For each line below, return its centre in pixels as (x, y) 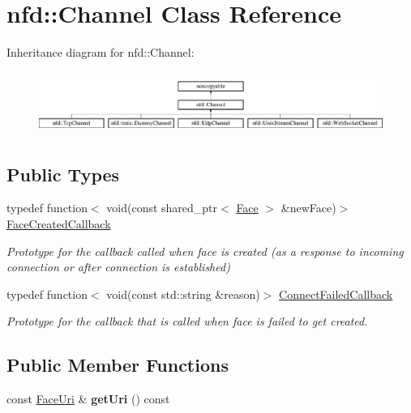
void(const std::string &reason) (183, 294)
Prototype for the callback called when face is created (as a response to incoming (205, 251)
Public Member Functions (118, 365)
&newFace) (308, 208)
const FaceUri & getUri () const (88, 399)
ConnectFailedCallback (336, 294)
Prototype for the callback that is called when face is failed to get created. (187, 321)
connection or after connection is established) (118, 267)
